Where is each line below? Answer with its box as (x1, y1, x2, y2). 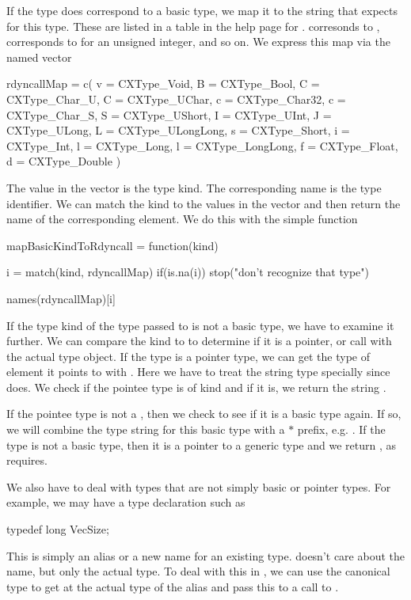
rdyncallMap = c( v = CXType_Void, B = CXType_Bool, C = (6, 75, 320, 92)
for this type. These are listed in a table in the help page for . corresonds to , (6, 17, 380, 34)
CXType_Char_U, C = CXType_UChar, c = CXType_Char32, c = (6, 90, 346, 107)
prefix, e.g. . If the (297, 421, 386, 438)
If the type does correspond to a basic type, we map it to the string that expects (6, 2, 398, 18)
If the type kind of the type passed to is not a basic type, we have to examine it (6, 317, 394, 333)
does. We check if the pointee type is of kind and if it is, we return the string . (6, 378, 386, 395)
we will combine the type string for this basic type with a (6, 421, 285, 438)
